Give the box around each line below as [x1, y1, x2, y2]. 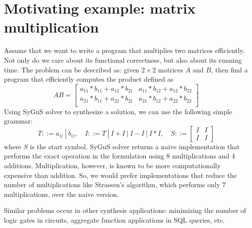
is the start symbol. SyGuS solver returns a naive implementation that [30, 141, 240, 151]
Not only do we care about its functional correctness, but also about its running [4, 54, 242, 65]
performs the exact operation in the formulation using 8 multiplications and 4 [4, 151, 235, 161]
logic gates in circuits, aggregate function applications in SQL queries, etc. [4, 215, 225, 225]
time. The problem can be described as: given [4, 64, 139, 74]
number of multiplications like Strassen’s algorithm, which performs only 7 [4, 179, 226, 190]
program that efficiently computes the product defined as [4, 74, 174, 84]
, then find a [211, 64, 248, 74]
